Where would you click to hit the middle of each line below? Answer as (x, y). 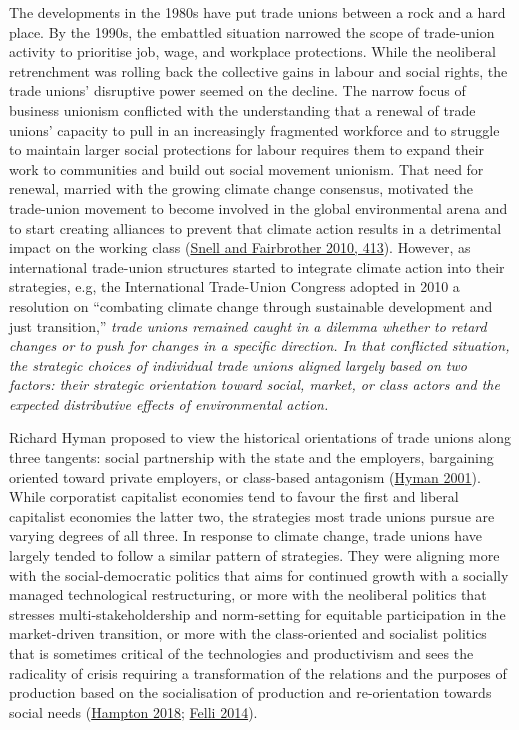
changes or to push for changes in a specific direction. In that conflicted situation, (259, 345)
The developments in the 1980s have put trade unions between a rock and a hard (257, 12)
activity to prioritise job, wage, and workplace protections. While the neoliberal (252, 51)
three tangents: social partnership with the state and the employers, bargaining (251, 457)
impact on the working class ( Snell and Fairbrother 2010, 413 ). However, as (240, 247)
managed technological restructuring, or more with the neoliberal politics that (248, 594)
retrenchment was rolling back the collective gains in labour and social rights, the (258, 70)
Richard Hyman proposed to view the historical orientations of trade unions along (260, 437)
